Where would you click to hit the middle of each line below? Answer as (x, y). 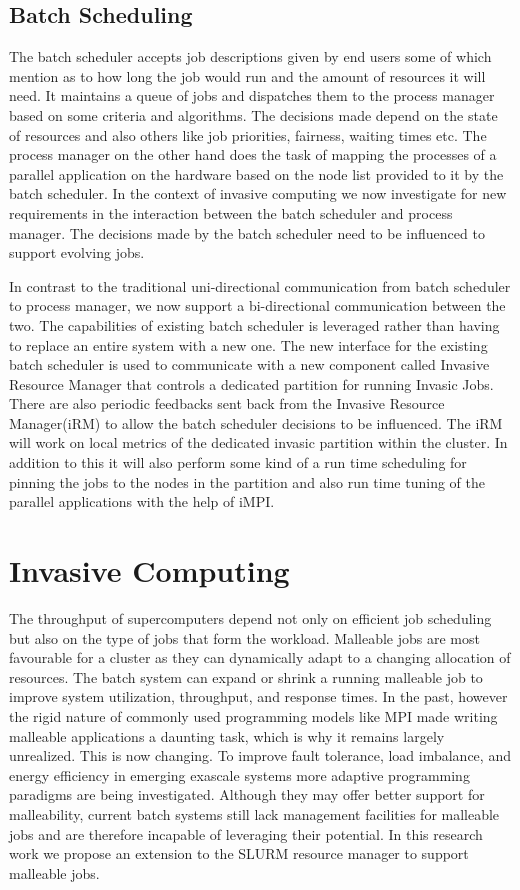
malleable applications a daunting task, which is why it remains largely (227, 735)
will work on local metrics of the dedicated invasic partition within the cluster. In (258, 442)
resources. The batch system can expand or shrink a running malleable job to (246, 676)
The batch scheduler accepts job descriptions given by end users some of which (250, 56)
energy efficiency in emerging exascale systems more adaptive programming (239, 774)
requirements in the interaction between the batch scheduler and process (231, 212)
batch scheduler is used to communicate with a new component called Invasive (249, 364)
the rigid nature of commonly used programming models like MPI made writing (253, 715)
